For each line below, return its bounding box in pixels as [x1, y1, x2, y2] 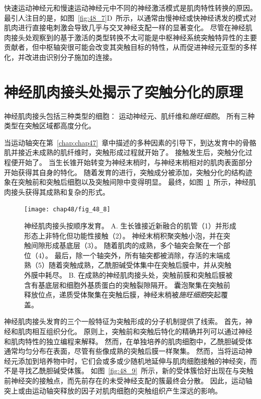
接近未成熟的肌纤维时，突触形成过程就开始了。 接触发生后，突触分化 [18, 147, 245, 157]
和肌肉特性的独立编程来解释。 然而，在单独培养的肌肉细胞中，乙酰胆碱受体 [4, 336, 252, 346]
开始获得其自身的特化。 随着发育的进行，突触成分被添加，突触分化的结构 [4, 167, 245, 177]
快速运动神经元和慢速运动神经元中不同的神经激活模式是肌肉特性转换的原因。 [4, 3, 257, 13]
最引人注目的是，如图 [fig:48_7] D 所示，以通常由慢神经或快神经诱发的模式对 [4, 12, 256, 23]
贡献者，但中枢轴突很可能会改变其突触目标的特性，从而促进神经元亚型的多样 [4, 42, 257, 52]
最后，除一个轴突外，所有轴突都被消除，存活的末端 [54, 250, 223, 260]
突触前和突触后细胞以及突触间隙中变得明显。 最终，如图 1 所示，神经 [18, 177, 249, 187]
